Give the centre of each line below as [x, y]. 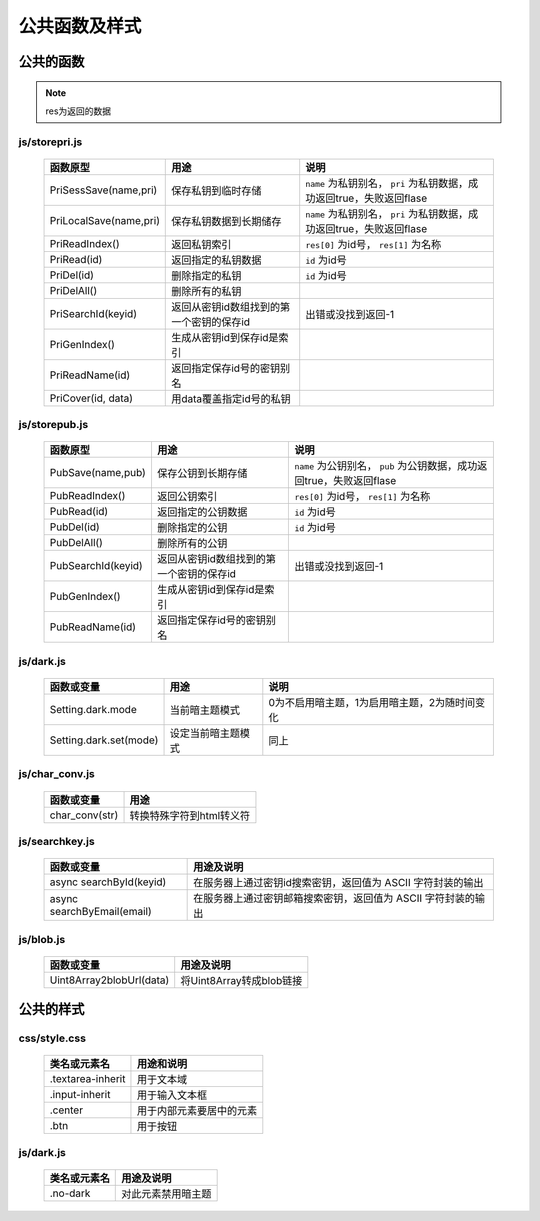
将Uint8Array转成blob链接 [241, 980]
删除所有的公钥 [192, 543]
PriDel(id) [72, 275]
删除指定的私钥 [206, 275]
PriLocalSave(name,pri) [104, 220]
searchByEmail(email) [100, 912]
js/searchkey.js [56, 841]
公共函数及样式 [80, 26]
